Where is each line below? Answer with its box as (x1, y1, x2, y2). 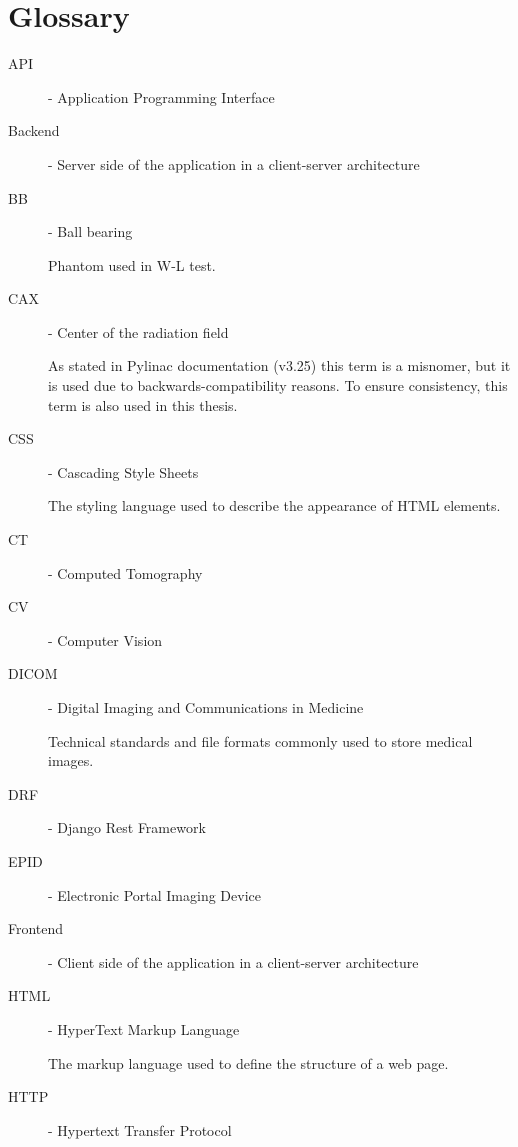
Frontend (8, 918, 64, 939)
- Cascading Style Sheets (48, 461, 199, 482)
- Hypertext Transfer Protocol (48, 1119, 232, 1140)
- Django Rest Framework (48, 817, 206, 838)
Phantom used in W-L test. (48, 254, 216, 275)
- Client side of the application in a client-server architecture (48, 951, 419, 972)
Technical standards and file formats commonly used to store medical (48, 730, 473, 751)
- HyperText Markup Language (48, 1018, 240, 1039)
